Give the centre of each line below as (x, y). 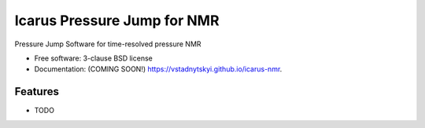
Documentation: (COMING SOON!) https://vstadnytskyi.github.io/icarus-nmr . (158, 69)
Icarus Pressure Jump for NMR (117, 20)
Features (37, 91)
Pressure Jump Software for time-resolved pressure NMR (108, 44)
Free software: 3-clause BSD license (93, 58)
